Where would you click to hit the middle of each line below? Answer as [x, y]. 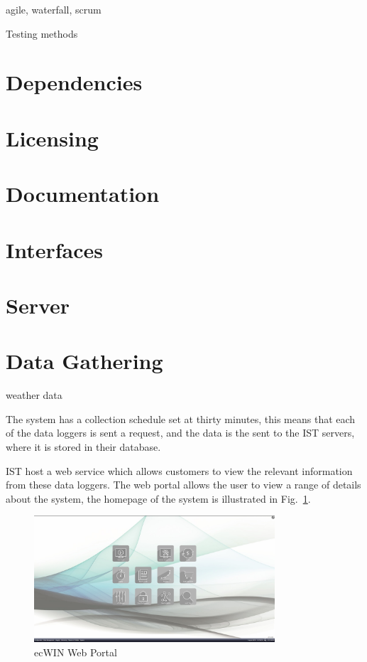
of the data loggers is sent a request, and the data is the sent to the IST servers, [180, 433]
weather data [34, 395]
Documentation [83, 194]
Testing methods [42, 33]
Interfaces [55, 249]
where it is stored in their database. [83, 446]
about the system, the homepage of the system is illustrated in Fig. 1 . [158, 498]
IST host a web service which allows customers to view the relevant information [179, 470]
